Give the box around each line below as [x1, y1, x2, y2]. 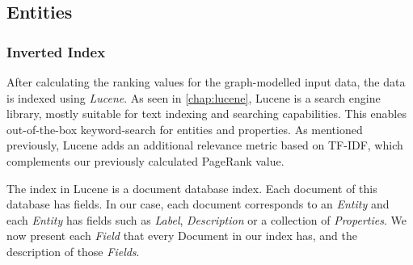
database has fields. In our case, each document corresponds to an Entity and [6, 196, 390, 212]
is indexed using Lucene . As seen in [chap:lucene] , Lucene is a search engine [6, 89, 381, 106]
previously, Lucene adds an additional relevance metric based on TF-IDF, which [6, 137, 403, 154]
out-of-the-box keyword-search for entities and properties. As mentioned [6, 120, 363, 137]
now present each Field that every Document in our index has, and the [6, 227, 357, 244]
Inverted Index [6, 41, 106, 61]
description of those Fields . [6, 242, 140, 259]
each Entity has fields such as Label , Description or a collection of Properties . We [6, 211, 407, 228]
